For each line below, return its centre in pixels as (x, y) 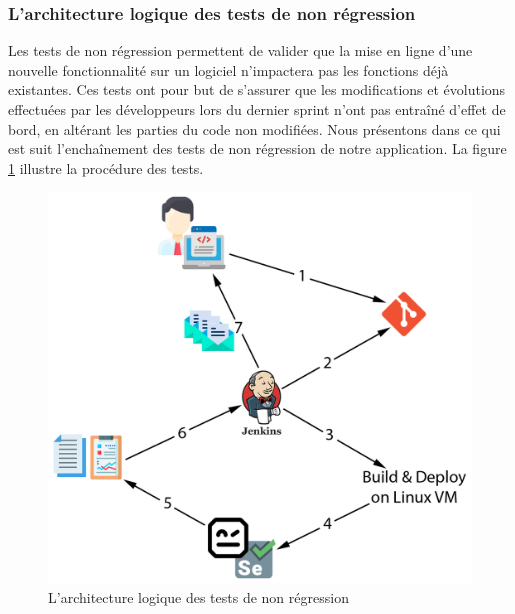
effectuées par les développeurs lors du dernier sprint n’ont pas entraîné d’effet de (257, 109)
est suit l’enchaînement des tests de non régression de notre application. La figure (257, 148)
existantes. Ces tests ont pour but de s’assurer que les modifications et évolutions (257, 89)
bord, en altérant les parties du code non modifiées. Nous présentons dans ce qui (254, 128)
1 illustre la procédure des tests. (106, 167)
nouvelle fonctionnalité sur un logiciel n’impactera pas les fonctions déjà (228, 69)
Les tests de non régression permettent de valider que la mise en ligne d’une (240, 50)
